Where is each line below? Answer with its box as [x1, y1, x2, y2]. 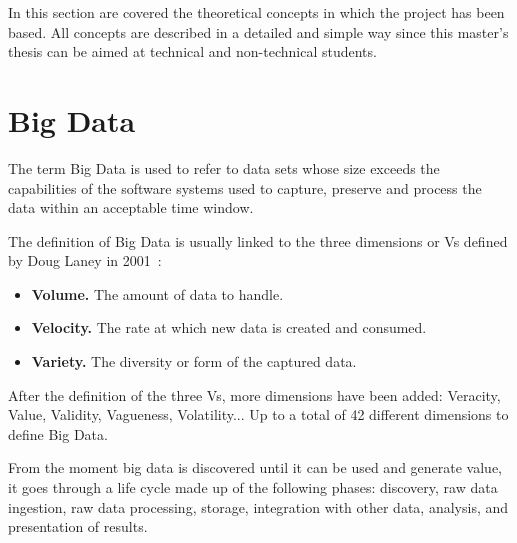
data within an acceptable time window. [8, 197, 254, 218]
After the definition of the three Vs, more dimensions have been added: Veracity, [8, 384, 501, 405]
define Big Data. [8, 423, 108, 444]
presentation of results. [8, 516, 148, 537]
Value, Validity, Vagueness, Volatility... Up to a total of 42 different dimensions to [8, 404, 509, 425]
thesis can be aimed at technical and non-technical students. [8, 41, 377, 62]
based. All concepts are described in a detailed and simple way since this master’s [8, 21, 509, 42]
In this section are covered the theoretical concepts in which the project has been [8, 2, 505, 22]
